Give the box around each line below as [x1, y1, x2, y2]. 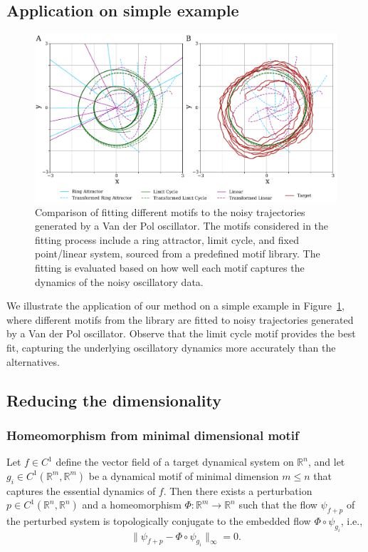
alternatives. [6, 354, 60, 369]
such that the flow [238, 497, 317, 512]
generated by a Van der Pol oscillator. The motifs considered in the [35, 218, 329, 233]
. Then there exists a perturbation [163, 483, 312, 498]
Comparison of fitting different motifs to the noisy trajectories [35, 204, 305, 219]
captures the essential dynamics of [6, 483, 156, 498]
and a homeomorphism [82, 497, 182, 512]
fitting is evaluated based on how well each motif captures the [35, 260, 305, 275]
